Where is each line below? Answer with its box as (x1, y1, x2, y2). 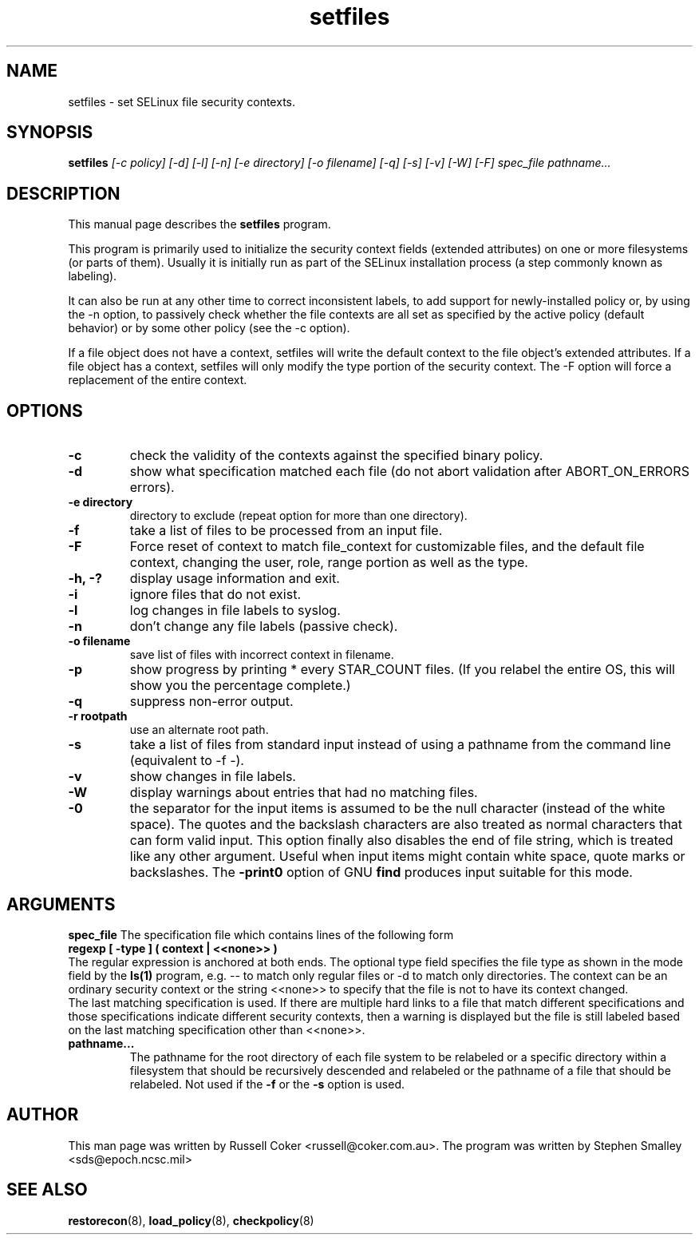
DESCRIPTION (6, 183, 120, 204)
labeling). (68, 269, 117, 283)
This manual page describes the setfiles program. (68, 217, 331, 232)
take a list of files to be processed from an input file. (129, 522, 443, 539)
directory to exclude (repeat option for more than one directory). (129, 509, 468, 523)
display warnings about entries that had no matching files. (129, 784, 478, 801)
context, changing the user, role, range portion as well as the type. (129, 554, 528, 571)
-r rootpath (68, 709, 128, 724)
